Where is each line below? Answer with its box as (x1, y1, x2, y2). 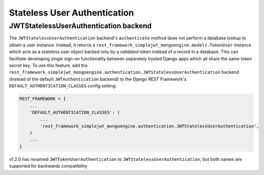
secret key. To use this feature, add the (9, 62, 88, 68)
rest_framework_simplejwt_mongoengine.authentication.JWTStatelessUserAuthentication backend (9, 69, 240, 75)
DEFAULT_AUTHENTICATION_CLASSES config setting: (9, 83, 117, 89)
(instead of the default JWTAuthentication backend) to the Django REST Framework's (9, 76, 187, 82)
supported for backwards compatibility (9, 163, 88, 169)
